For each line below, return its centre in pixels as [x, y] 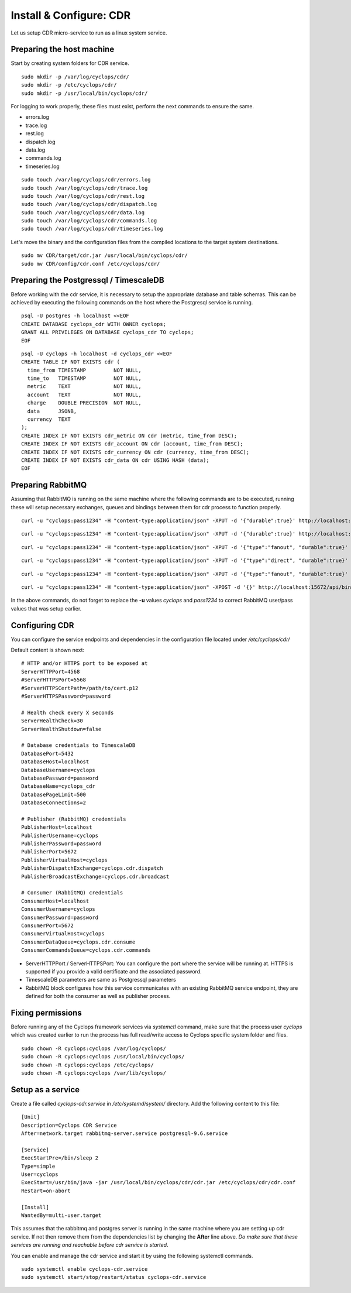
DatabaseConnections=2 [54, 803]
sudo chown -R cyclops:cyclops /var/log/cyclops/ [94, 1048]
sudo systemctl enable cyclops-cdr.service [85, 1269]
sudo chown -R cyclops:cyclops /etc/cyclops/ [88, 1065]
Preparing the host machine [63, 49]
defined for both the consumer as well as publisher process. [98, 996]
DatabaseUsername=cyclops [58, 770]
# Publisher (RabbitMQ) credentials [74, 819]
